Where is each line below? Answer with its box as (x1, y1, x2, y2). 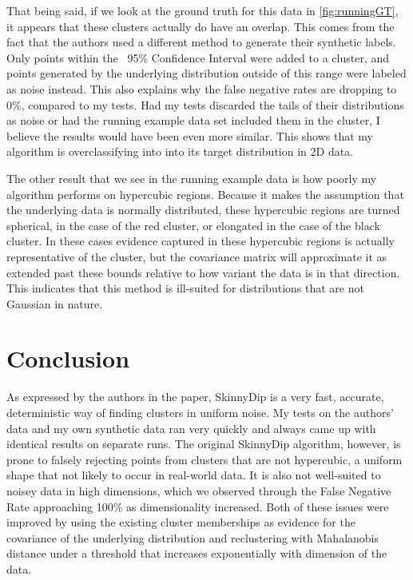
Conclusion (6, 342, 130, 375)
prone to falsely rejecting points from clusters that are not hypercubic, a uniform (6, 451, 403, 467)
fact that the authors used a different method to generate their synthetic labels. (6, 34, 396, 50)
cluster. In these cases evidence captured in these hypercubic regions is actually (6, 232, 395, 249)
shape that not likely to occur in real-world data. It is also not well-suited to (6, 467, 381, 483)
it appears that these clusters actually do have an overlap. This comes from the (6, 18, 395, 34)
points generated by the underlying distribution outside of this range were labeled (6, 65, 407, 81)
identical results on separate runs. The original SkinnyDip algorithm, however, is (6, 435, 401, 452)
